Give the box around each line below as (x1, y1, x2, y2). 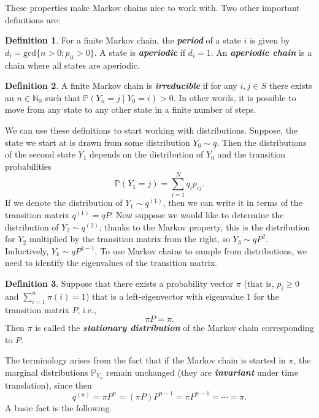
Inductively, (5, 244, 49, 257)
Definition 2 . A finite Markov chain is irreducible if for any (5, 79, 237, 92)
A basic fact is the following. (5, 401, 112, 414)
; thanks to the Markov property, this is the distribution (99, 220, 310, 233)
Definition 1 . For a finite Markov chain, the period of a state (5, 34, 241, 47)
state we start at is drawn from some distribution (5, 135, 190, 148)
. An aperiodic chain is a (210, 45, 312, 58)
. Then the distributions (217, 135, 307, 148)
